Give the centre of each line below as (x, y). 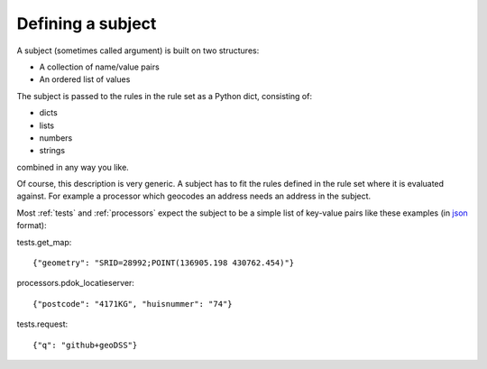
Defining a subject (87, 23)
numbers (56, 138)
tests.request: (42, 324)
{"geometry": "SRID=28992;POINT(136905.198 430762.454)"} (164, 263)
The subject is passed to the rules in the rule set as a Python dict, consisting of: (165, 96)
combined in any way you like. (73, 167)
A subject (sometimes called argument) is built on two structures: (138, 51)
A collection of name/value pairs (99, 67)
